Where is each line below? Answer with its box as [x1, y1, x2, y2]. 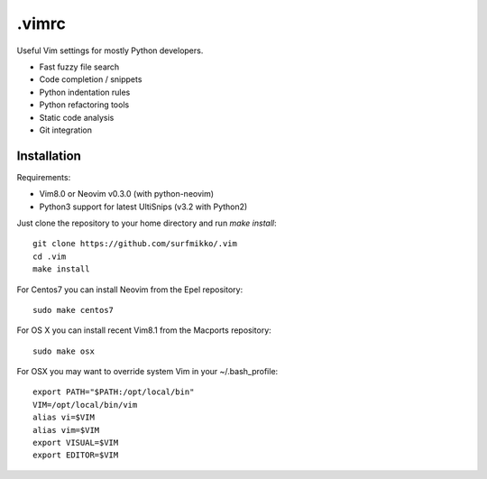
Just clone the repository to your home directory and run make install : [16, 217, 277, 228]
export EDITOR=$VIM [32, 450, 119, 460]
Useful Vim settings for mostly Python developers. [16, 45, 204, 56]
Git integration [39, 124, 92, 135]
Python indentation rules [39, 87, 131, 97]
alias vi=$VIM [32, 412, 95, 423]
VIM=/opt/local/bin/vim [32, 400, 138, 410]
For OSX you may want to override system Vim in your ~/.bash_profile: [16, 366, 279, 377]
